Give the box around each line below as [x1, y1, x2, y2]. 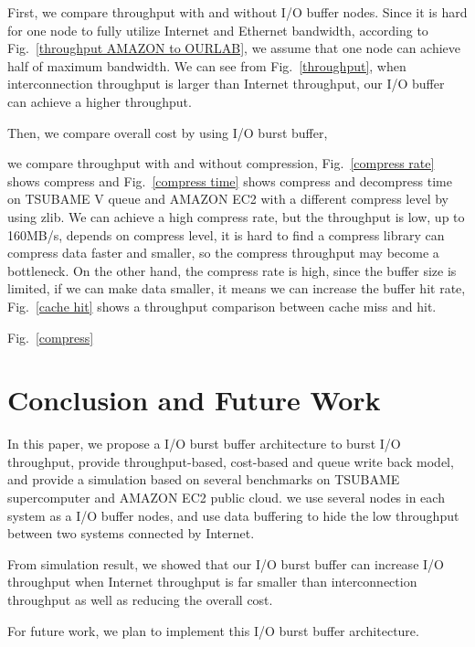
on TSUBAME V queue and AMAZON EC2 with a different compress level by [7, 189, 449, 208]
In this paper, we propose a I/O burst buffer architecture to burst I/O [7, 434, 401, 453]
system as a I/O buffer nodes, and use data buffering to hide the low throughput [7, 505, 459, 525]
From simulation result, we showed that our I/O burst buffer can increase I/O [7, 554, 444, 573]
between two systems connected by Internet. [7, 524, 255, 543]
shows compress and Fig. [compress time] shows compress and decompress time [7, 171, 452, 190]
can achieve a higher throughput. [7, 91, 192, 111]
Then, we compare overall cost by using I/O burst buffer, [7, 122, 328, 142]
